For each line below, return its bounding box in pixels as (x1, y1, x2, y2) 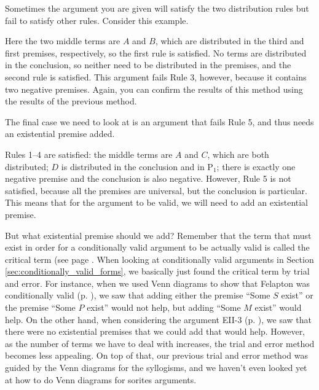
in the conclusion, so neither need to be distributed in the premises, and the (5, 58, 291, 71)
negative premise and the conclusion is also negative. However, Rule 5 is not (5, 172, 291, 185)
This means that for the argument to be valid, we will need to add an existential (5, 196, 309, 209)
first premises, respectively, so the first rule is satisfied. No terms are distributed (5, 46, 307, 59)
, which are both (207, 147, 269, 160)
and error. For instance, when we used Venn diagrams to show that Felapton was (5, 276, 310, 289)
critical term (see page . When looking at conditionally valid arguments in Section (5, 252, 314, 265)
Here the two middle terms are (5, 34, 120, 47)
